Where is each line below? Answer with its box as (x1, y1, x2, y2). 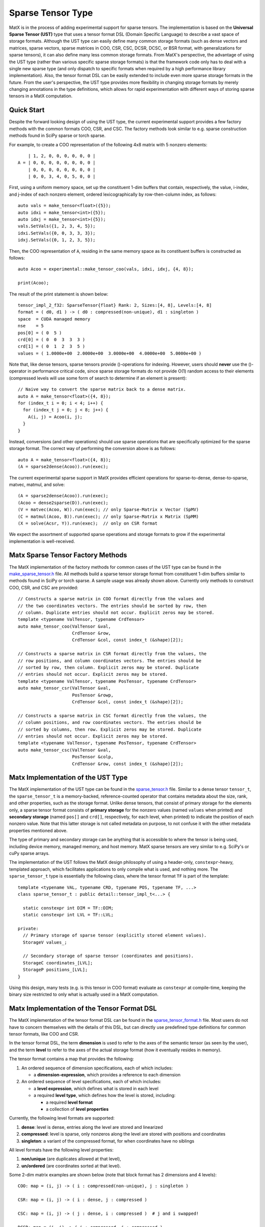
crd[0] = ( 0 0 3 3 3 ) (18, 337, 85, 342)
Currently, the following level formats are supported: (9, 1115, 115, 1121)
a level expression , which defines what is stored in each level (33, 1085, 159, 1092)
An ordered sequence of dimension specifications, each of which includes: (21, 1065, 173, 1071)
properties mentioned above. (9, 827, 68, 833)
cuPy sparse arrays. (9, 850, 50, 856)
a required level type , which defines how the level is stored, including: (33, 1093, 176, 1098)
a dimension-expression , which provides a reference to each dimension (33, 1072, 181, 1077)
